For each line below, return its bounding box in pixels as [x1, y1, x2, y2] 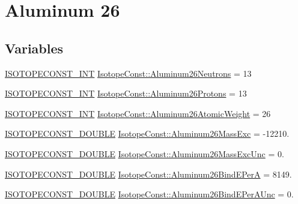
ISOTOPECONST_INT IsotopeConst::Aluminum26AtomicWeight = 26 [5, 107, 271, 119]
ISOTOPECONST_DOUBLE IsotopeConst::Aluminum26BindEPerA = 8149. [5, 167, 292, 180]
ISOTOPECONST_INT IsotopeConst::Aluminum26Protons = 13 [5, 87, 247, 100]
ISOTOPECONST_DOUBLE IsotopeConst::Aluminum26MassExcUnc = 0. [5, 147, 284, 160]
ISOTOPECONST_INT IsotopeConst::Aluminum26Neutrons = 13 [5, 67, 252, 79]
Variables [5, 38, 64, 57]
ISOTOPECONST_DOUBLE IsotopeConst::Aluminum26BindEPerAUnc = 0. [5, 188, 294, 200]
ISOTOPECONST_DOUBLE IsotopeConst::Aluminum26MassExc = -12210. [5, 127, 290, 140]
